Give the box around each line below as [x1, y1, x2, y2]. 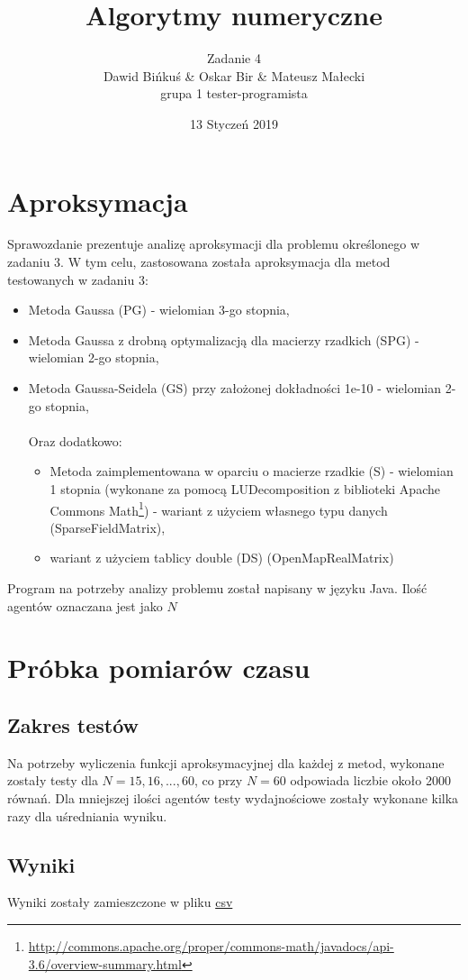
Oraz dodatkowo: [28, 431, 122, 450]
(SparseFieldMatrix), [49, 517, 166, 536]
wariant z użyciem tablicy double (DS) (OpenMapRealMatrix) [49, 548, 394, 567]
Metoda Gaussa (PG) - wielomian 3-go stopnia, [28, 300, 290, 319]
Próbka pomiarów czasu [7, 649, 310, 686]
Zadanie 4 [207, 49, 261, 68]
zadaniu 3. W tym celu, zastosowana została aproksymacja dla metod [7, 252, 391, 271]
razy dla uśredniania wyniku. [7, 806, 167, 825]
